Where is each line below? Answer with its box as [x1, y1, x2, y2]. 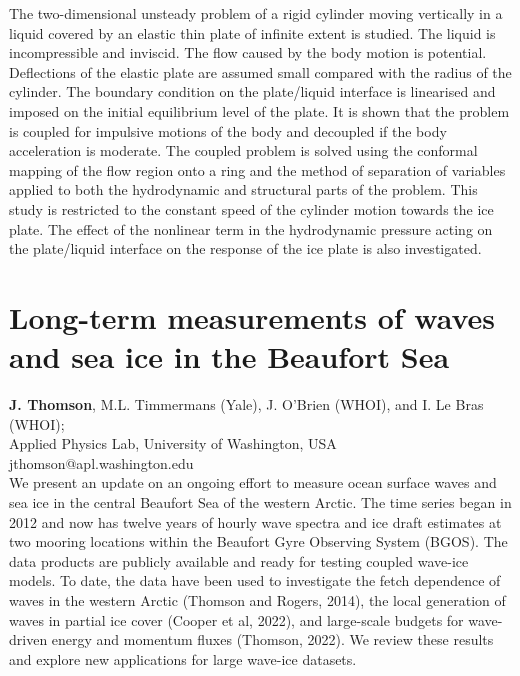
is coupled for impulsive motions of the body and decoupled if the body [9, 120, 447, 141]
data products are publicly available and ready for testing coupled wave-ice [9, 550, 469, 571]
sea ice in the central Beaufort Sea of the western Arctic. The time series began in [9, 492, 512, 512]
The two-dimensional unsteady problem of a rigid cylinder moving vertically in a [9, 3, 503, 23]
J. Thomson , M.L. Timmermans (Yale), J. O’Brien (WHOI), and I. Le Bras [9, 394, 484, 415]
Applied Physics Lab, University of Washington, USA [9, 433, 337, 454]
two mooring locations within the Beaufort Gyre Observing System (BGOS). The [9, 531, 508, 552]
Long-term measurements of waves [9, 296, 496, 337]
